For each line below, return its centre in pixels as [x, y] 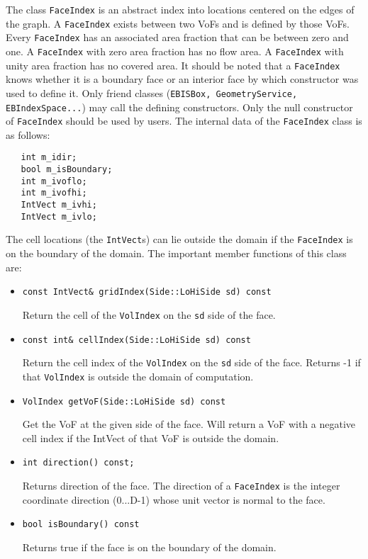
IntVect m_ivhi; [59, 205]
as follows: [28, 134]
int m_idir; [49, 158]
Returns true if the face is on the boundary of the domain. [149, 547]
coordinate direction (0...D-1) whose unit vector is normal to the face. [174, 499]
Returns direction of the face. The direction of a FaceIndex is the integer [181, 485]
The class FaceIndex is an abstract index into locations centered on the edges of [180, 9]
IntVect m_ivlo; [59, 216]
